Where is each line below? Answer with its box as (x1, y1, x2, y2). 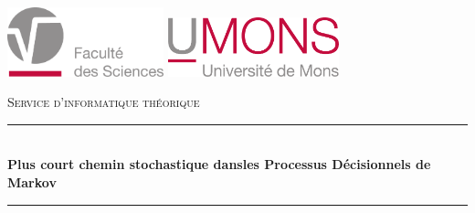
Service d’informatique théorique (7, 92, 200, 112)
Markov (7, 172, 57, 191)
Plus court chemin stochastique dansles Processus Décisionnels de (7, 154, 431, 174)
